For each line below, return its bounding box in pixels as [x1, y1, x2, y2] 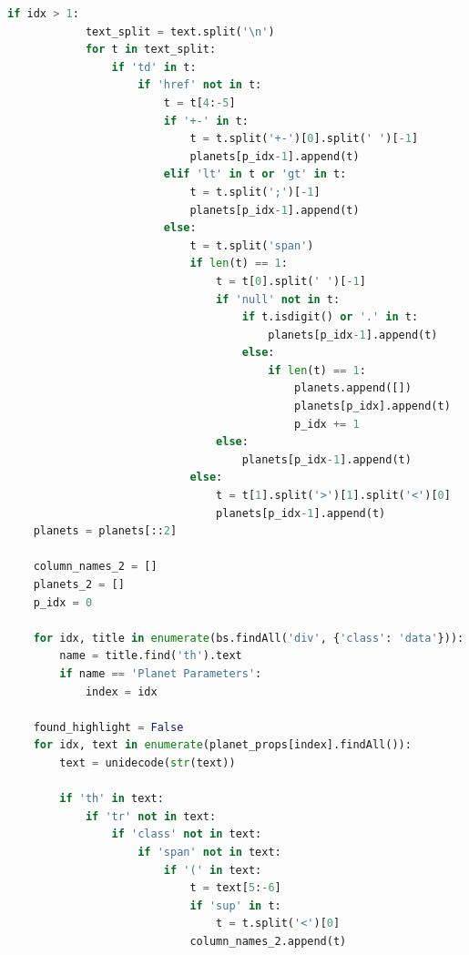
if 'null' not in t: [216, 292, 341, 306]
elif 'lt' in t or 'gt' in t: [163, 168, 347, 181]
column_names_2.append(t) [189, 934, 347, 948]
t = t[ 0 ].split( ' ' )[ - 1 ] [216, 274, 366, 288]
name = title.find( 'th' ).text [59, 649, 242, 663]
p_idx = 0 [33, 595, 93, 609]
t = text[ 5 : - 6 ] [189, 881, 281, 895]
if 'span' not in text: [138, 845, 281, 858]
